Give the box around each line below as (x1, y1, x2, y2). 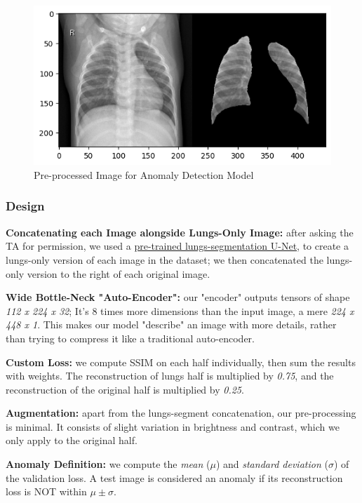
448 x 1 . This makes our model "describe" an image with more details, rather (6, 317, 337, 332)
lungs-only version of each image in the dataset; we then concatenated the (6, 252, 323, 267)
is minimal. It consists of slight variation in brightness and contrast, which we (6, 419, 340, 434)
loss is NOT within (6, 484, 87, 499)
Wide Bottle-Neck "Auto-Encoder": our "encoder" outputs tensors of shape (6, 290, 350, 304)
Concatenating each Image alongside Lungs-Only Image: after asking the (6, 224, 354, 239)
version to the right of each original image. (27, 266, 210, 281)
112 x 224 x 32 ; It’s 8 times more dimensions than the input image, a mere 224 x (6, 303, 354, 318)
